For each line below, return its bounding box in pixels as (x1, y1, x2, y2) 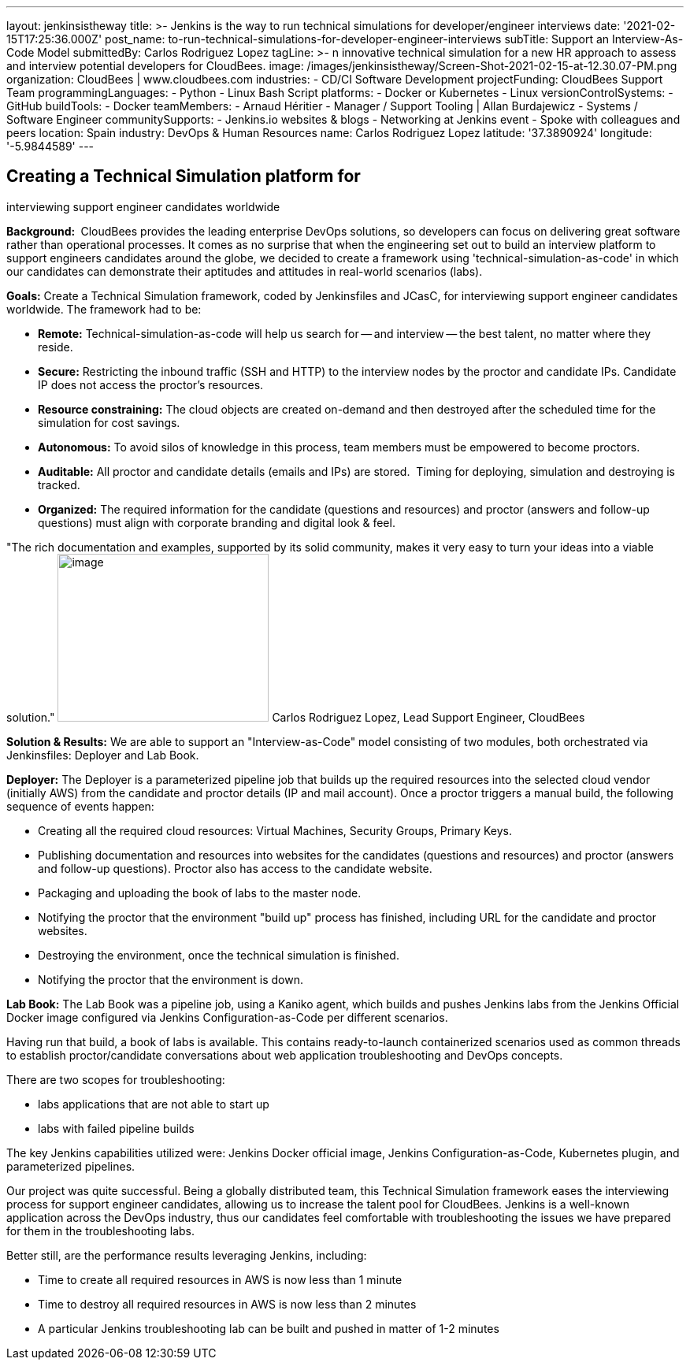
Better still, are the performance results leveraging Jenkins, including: (6, 1248, 367, 1262)
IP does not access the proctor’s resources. (38, 377, 264, 392)
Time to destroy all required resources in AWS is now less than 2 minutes (38, 1297, 417, 1311)
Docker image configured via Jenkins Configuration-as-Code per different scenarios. (6, 1010, 448, 1024)
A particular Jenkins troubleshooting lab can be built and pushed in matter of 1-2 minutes (38, 1321, 499, 1335)
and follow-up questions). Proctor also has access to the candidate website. (38, 861, 432, 875)
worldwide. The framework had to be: (6, 302, 202, 316)
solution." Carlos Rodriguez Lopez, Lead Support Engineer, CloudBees (6, 710, 585, 724)
